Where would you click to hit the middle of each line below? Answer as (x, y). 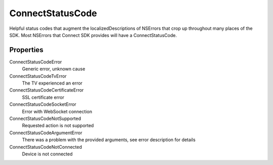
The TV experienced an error (52, 83)
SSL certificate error (43, 97)
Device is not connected (47, 154)
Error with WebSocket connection (57, 111)
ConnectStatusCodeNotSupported (45, 118)
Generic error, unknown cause (54, 69)
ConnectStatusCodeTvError (38, 76)
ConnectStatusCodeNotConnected (46, 147)
